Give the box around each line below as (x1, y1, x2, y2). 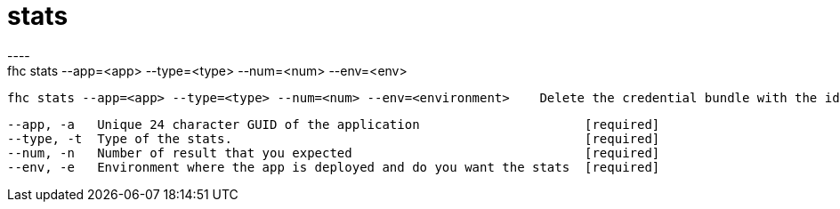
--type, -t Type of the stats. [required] (7, 131, 660, 146)
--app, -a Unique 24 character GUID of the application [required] (7, 117, 660, 132)
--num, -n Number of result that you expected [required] (7, 145, 660, 160)
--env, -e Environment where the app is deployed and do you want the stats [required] (7, 159, 660, 174)
